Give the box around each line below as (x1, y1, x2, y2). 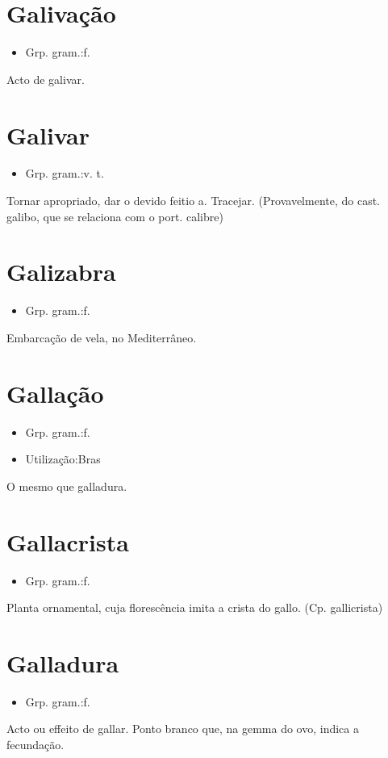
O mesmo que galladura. (6, 477, 127, 494)
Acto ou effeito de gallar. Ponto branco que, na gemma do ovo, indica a (6, 720, 359, 737)
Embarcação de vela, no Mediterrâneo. (6, 329, 197, 345)
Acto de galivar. (6, 70, 85, 87)
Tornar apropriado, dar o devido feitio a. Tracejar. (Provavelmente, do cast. (6, 192, 381, 209)
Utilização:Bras (25, 450, 101, 467)
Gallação (6, 376, 104, 409)
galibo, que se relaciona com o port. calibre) (6, 207, 223, 224)
